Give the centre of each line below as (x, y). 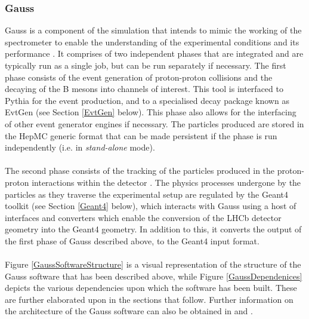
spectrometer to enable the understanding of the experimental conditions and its (152, 42)
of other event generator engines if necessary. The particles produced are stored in (154, 123)
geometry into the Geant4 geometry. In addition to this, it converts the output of (153, 229)
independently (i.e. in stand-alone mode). (80, 147)
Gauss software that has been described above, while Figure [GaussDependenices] (154, 276)
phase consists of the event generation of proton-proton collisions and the (139, 77)
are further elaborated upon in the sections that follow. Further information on (149, 299)
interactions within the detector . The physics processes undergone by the (166, 182)
